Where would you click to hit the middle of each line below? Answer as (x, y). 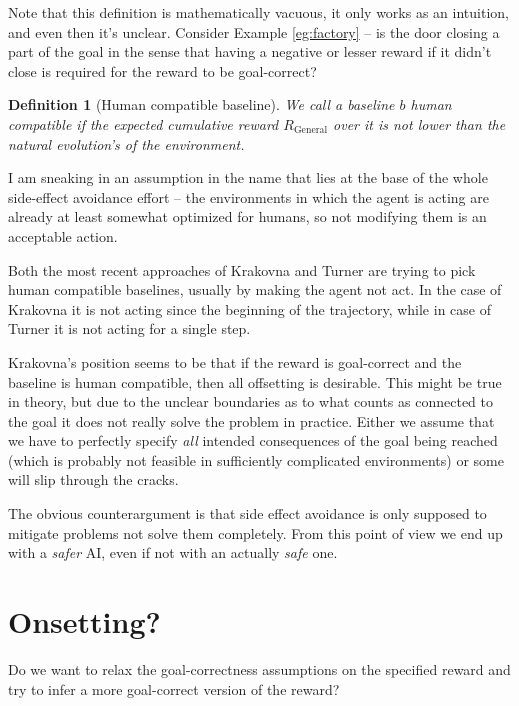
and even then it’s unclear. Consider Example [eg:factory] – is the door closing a (254, 31)
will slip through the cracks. (93, 479)
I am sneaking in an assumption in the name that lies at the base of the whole (248, 177)
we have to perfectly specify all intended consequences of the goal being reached (253, 440)
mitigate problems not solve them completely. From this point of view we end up (255, 532)
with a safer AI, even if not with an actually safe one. (173, 552)
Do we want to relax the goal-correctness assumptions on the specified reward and (259, 668)
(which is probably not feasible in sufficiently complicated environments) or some (256, 459)
